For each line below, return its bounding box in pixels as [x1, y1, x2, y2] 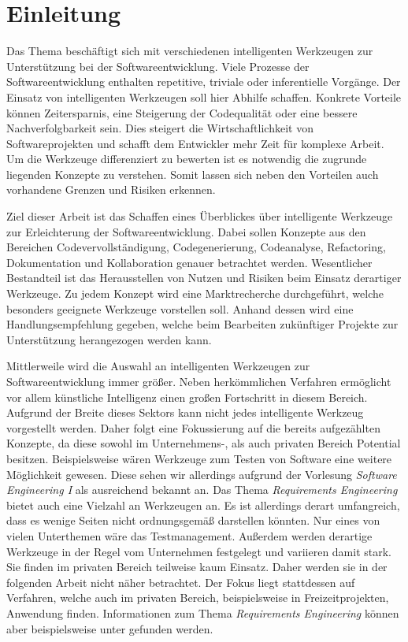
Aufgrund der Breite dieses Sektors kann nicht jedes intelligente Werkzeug [6, 404, 364, 421]
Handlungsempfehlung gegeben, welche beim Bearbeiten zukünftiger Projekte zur [6, 316, 399, 332]
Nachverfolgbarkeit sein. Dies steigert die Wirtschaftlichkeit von [6, 120, 313, 136]
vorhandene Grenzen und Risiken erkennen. [6, 181, 216, 198]
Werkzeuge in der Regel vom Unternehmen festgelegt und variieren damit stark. [6, 543, 392, 559]
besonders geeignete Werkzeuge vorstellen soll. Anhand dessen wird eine [6, 300, 354, 317]
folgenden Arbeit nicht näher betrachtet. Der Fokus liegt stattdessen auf [6, 573, 355, 590]
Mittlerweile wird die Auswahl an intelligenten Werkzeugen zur [6, 358, 310, 374]
